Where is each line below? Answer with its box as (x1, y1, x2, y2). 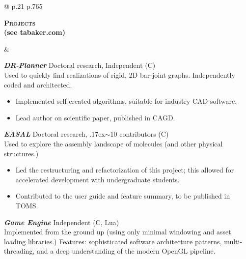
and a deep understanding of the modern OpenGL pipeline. (36, 246, 216, 256)
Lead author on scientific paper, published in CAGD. (15, 112, 175, 122)
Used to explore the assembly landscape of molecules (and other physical (4, 138, 223, 148)
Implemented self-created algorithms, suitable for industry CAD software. (15, 96, 237, 106)
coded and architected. (4, 79, 72, 89)
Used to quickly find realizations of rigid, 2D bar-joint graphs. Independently (4, 69, 235, 80)
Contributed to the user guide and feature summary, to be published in (15, 191, 230, 201)
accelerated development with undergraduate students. (15, 174, 180, 184)
